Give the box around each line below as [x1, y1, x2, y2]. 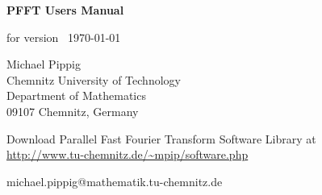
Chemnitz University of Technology [6, 71, 181, 88]
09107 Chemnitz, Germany [6, 102, 139, 119]
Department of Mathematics [6, 87, 146, 104]
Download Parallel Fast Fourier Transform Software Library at [6, 130, 316, 147]
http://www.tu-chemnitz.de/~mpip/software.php [6, 146, 249, 163]
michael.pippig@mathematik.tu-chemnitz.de [6, 172, 223, 189]
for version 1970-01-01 [6, 28, 121, 45]
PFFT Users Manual [6, 2, 124, 18]
